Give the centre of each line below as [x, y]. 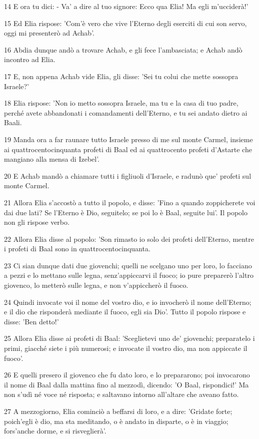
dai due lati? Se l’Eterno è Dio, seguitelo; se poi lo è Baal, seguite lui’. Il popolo [126, 212]
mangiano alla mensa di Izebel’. [52, 159]
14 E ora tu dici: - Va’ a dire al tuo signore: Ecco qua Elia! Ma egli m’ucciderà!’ [126, 6]
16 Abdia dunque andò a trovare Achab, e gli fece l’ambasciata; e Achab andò [123, 49]
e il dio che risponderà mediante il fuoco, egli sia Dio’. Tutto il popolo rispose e [125, 312]
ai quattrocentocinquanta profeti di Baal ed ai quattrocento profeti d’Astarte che [128, 149]
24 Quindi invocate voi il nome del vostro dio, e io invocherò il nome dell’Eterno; [128, 302]
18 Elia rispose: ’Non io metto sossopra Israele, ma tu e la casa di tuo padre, [121, 103]
